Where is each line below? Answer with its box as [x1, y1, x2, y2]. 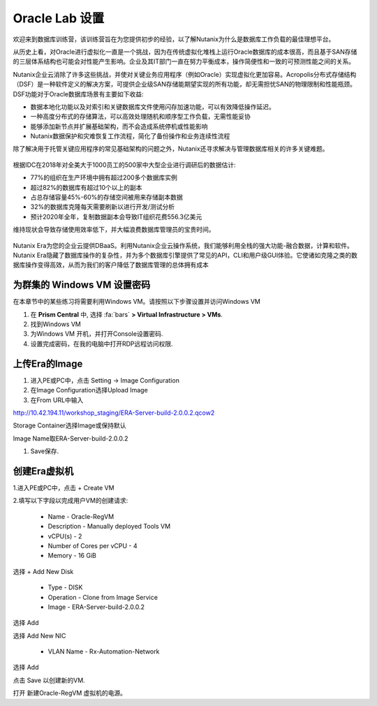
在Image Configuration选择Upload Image [30, 386, 148, 395]
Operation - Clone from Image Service [47, 593, 158, 601]
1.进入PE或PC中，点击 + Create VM [13, 483, 114, 492]
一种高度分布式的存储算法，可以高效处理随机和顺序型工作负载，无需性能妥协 [30, 112, 251, 121]
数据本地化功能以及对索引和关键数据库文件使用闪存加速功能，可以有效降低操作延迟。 [30, 102, 275, 111]
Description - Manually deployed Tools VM [47, 522, 171, 531]
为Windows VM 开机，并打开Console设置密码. [30, 330, 163, 338]
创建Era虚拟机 [13, 465, 74, 477]
